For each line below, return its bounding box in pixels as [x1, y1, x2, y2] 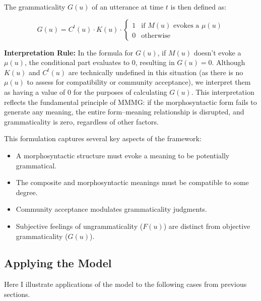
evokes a [173, 22, 200, 29]
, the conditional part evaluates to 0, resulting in [24, 57, 175, 68]
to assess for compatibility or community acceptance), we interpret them [27, 77, 251, 87]
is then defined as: [170, 2, 227, 12]
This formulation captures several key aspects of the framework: [4, 133, 202, 144]
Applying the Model [4, 255, 112, 271]
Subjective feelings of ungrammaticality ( [16, 220, 143, 231]
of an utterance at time [92, 2, 164, 12]
